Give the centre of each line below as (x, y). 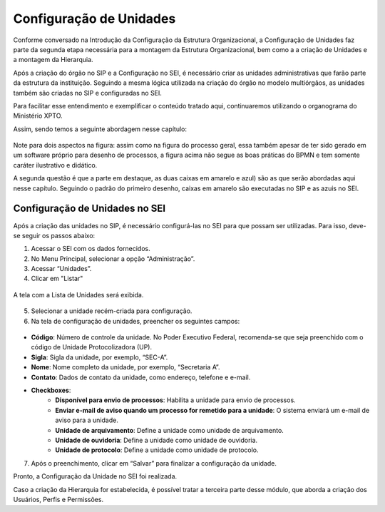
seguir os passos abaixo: (58, 235)
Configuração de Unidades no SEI (89, 209)
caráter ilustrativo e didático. (55, 165)
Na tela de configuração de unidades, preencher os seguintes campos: (135, 321)
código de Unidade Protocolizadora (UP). (92, 347)
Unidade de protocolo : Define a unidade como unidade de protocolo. (157, 450)
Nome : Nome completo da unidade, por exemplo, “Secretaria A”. (125, 367)
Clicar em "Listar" (57, 279)
